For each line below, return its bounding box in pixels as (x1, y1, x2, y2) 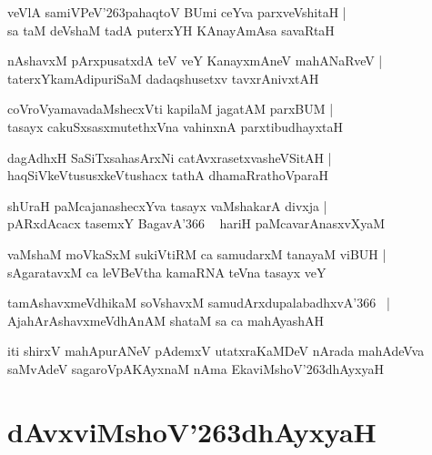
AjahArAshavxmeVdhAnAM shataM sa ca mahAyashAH (7, 310, 325, 329)
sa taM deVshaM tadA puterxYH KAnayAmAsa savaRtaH (7, 20, 335, 39)
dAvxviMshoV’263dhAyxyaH (7, 412, 377, 450)
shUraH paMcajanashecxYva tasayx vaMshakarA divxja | (7, 196, 327, 215)
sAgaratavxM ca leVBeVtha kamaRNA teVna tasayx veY (7, 262, 327, 281)
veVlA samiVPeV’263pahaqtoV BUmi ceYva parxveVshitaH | (7, 3, 347, 21)
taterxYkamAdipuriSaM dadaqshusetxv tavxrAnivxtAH (7, 68, 319, 87)
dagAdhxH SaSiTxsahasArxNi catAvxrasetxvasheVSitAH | (7, 147, 332, 167)
